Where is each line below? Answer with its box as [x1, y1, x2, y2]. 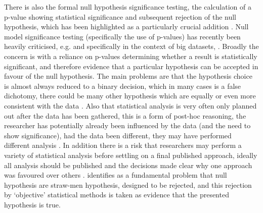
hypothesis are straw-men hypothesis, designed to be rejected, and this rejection [4, 179, 252, 190]
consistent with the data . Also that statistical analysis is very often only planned [4, 100, 257, 111]
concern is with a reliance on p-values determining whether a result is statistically [4, 50, 257, 61]
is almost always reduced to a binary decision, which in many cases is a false [4, 80, 241, 91]
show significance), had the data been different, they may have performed [4, 130, 232, 140]
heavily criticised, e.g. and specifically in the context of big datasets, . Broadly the [4, 41, 259, 51]
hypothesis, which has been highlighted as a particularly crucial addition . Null [4, 21, 249, 32]
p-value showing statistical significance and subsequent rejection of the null [4, 11, 237, 22]
